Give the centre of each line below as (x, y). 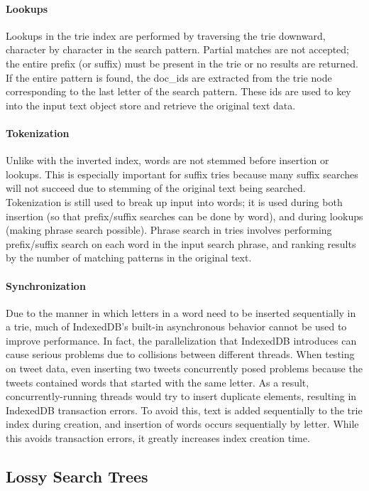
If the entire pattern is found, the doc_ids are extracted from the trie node (169, 77)
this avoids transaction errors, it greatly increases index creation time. (158, 438)
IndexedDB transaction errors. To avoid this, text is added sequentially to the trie (184, 410)
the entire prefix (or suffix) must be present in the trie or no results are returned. (182, 63)
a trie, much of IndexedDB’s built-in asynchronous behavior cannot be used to (176, 327)
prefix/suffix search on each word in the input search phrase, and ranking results (181, 243)
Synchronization (46, 285)
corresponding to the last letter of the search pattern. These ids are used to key (178, 91)
